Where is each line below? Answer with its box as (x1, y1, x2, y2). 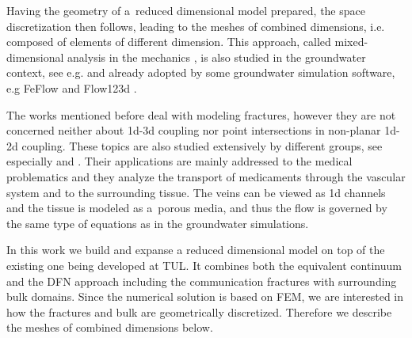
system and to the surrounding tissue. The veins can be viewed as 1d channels (6, 184, 386, 200)
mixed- (334, 33, 368, 50)
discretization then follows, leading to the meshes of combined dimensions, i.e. (6, 17, 385, 34)
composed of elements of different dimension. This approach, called (6, 33, 331, 50)
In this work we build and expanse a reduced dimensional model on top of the (6, 241, 385, 258)
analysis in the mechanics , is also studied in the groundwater (67, 48, 366, 65)
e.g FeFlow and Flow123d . (6, 79, 137, 96)
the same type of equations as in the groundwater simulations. (6, 215, 309, 231)
